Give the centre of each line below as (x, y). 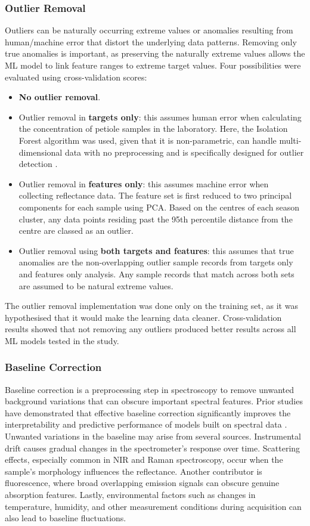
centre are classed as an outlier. (76, 230)
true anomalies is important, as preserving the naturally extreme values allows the (155, 53)
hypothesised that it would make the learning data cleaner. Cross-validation (143, 317)
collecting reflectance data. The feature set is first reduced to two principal (155, 195)
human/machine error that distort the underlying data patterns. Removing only (151, 41)
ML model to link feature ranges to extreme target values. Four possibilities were (153, 65)
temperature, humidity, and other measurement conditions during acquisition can (153, 506)
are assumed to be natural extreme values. (96, 285)
